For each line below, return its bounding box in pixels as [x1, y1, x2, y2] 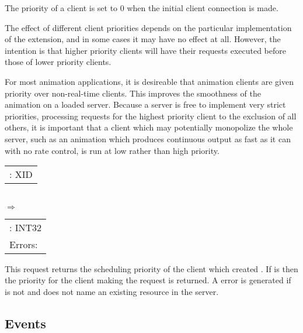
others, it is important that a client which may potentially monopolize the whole [5, 121, 293, 133]
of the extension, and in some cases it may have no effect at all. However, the [5, 33, 281, 45]
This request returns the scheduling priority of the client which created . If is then [5, 262, 298, 274]
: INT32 [9, 220, 42, 234]
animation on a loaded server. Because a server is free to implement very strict [5, 98, 286, 111]
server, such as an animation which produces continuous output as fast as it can [5, 132, 291, 145]
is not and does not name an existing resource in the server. [5, 285, 219, 297]
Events [5, 314, 46, 332]
